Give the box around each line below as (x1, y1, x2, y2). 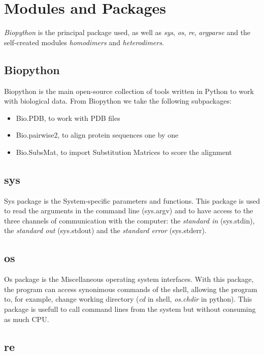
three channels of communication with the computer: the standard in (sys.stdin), (4, 215, 255, 225)
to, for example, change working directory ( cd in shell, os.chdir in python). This (4, 294, 252, 304)
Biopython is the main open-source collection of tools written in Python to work (4, 85, 254, 96)
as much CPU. (4, 313, 49, 324)
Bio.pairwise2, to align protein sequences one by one (16, 130, 179, 140)
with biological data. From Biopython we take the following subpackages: (4, 95, 232, 106)
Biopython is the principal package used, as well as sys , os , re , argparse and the (4, 27, 251, 38)
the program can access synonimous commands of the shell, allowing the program (4, 283, 257, 294)
